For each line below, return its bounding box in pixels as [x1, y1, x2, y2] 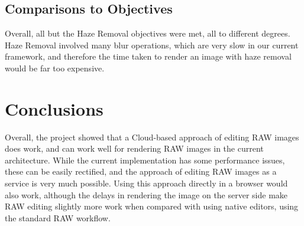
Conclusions [5, 96, 104, 120]
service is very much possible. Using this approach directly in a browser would [5, 177, 288, 189]
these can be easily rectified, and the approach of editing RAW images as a [5, 165, 277, 178]
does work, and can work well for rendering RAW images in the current [5, 142, 264, 155]
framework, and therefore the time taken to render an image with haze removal [5, 50, 292, 63]
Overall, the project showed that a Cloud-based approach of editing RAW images [5, 130, 299, 143]
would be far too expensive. [5, 61, 105, 74]
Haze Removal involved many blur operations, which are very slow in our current [5, 38, 299, 51]
